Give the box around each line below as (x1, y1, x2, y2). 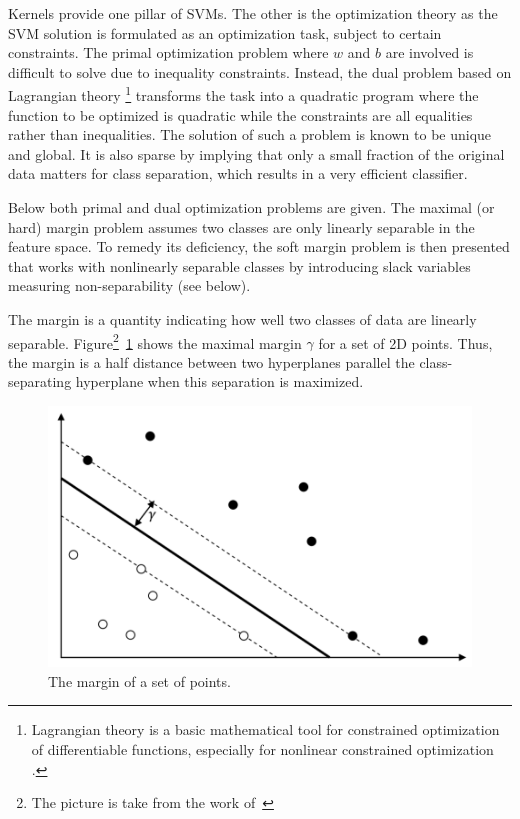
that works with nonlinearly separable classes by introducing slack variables (8, 255, 471, 276)
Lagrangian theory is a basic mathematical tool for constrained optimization (31, 719, 500, 740)
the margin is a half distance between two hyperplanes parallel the (8, 351, 415, 372)
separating (8, 371, 72, 392)
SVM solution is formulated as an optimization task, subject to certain (8, 22, 442, 43)
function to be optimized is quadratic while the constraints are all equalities (8, 104, 473, 125)
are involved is (385, 42, 474, 63)
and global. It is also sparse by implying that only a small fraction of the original (8, 143, 505, 164)
